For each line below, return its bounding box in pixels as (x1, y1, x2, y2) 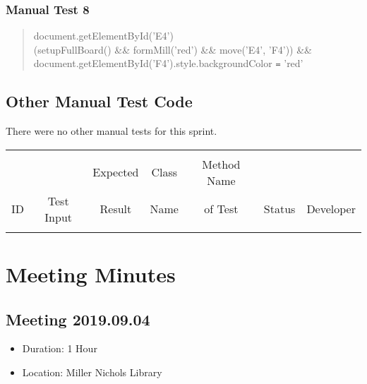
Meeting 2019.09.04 (6, 308, 150, 330)
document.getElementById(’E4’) (33, 28, 174, 43)
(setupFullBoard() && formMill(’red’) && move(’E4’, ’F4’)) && (33, 42, 313, 56)
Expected (92, 164, 139, 181)
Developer (306, 200, 356, 217)
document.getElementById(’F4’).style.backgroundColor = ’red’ (33, 56, 303, 71)
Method (202, 155, 241, 172)
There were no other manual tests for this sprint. (6, 124, 217, 138)
